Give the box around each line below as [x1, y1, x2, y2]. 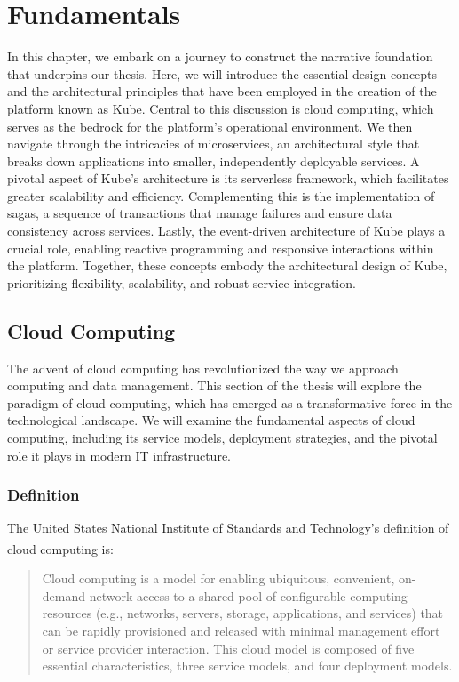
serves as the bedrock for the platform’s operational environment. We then [7, 116, 413, 135]
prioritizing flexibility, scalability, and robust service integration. [7, 273, 356, 292]
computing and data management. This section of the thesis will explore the [7, 376, 422, 395]
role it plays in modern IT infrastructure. [7, 445, 231, 464]
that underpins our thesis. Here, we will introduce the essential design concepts [7, 64, 438, 83]
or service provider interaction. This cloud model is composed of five [42, 638, 415, 657]
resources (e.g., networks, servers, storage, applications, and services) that [42, 604, 444, 622]
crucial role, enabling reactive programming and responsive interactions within [7, 238, 434, 257]
